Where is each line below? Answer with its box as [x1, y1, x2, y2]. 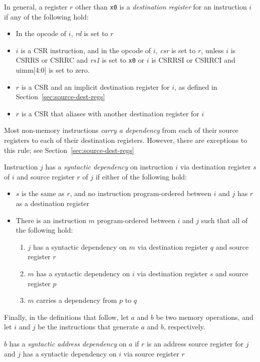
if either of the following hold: [95, 171, 187, 182]
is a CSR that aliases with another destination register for [21, 108, 199, 118]
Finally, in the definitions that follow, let [4, 311, 129, 322]
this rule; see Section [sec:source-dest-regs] [4, 144, 134, 155]
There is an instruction [16, 215, 87, 225]
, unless [201, 45, 224, 55]
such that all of [201, 215, 248, 225]
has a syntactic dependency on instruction [45, 161, 173, 172]
